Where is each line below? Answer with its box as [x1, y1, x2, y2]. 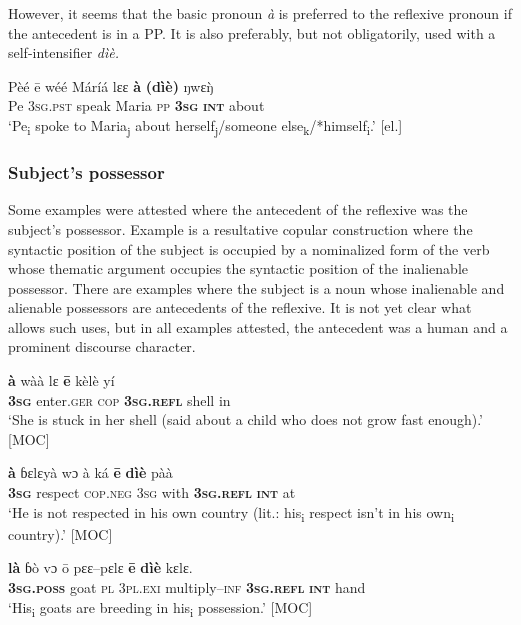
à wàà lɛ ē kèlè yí [8, 370, 115, 391]
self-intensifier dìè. [8, 42, 120, 63]
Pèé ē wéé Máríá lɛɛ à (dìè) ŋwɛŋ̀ [8, 75, 214, 96]
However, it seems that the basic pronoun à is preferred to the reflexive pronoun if [8, 3, 512, 23]
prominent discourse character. [8, 336, 196, 357]
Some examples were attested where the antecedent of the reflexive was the [8, 199, 468, 220]
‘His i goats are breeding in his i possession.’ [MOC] [8, 596, 313, 620]
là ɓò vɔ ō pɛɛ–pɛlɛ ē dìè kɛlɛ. [8, 557, 193, 578]
